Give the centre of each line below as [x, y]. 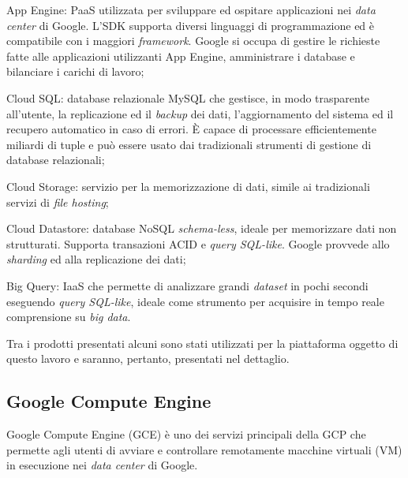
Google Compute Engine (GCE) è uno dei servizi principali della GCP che [186, 434]
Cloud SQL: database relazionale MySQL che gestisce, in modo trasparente [188, 97]
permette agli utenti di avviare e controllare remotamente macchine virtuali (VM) [204, 449]
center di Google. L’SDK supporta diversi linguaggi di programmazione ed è [191, 25]
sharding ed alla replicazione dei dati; [96, 259]
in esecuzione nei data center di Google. [102, 465]
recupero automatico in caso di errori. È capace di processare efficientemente [191, 129]
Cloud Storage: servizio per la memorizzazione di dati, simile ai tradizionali [188, 186]
